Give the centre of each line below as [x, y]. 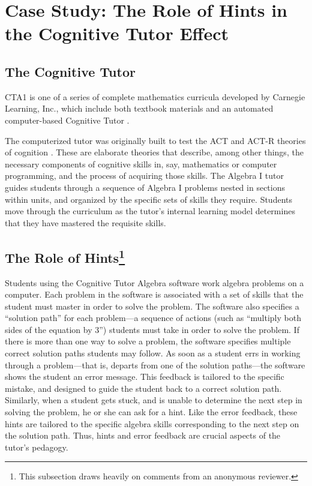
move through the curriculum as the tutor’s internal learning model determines [150, 211]
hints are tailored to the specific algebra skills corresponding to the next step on [152, 423]
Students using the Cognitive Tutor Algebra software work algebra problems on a [154, 282]
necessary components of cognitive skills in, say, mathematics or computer [141, 163]
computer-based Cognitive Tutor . [67, 120]
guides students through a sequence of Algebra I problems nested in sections [145, 187]
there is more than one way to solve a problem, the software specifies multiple [148, 341]
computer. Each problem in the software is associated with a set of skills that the [154, 294]
